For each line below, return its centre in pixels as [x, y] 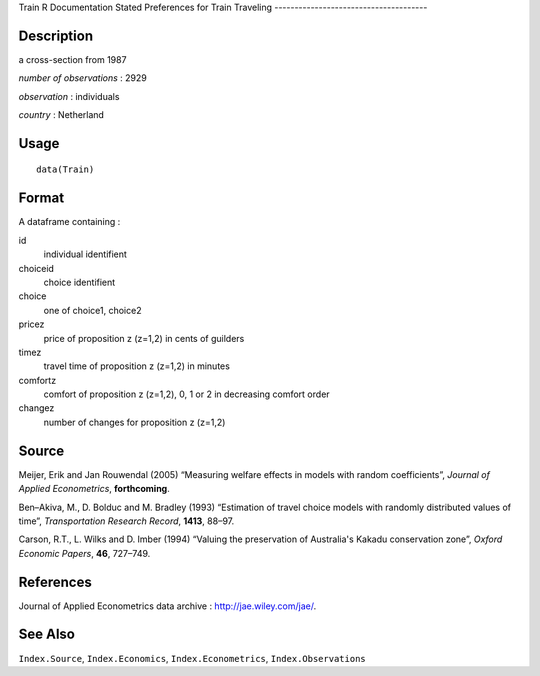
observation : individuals [69, 96]
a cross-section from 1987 [72, 59]
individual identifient [85, 254]
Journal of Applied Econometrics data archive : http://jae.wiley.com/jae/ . [167, 606]
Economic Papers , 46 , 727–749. [84, 553]
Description [56, 35]
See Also [46, 634]
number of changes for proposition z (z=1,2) [134, 422]
